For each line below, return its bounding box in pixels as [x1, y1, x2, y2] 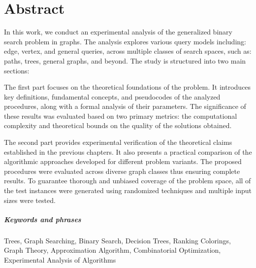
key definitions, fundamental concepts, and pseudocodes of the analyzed [4, 91, 221, 101]
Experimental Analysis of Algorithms [4, 254, 116, 265]
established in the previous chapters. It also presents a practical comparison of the [4, 146, 252, 157]
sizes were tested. [4, 195, 56, 205]
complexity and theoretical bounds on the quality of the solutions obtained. [4, 120, 232, 131]
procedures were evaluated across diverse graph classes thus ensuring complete [4, 166, 240, 176]
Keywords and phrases [4, 214, 81, 224]
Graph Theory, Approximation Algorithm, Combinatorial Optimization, [4, 245, 221, 255]
